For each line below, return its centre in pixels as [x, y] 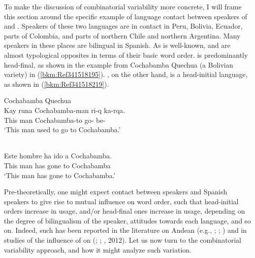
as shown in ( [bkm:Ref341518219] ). [57, 84]
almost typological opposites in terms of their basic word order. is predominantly [126, 55]
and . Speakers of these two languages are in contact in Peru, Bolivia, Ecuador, [123, 26]
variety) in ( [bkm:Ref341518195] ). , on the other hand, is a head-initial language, [126, 74]
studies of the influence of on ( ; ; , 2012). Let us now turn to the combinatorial [123, 240]
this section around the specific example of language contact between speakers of [126, 16]
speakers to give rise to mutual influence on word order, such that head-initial [121, 201]
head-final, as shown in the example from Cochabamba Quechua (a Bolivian [119, 64]
